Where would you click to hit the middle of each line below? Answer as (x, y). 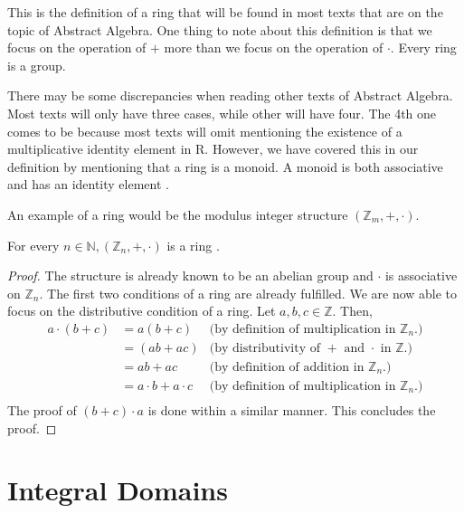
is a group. (37, 65)
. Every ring (423, 47)
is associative (421, 275)
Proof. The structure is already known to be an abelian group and (190, 275)
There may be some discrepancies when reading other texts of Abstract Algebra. (230, 95)
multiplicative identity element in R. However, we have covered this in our (213, 149)
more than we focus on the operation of (274, 47)
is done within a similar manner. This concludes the (292, 410)
